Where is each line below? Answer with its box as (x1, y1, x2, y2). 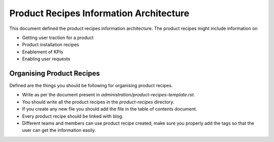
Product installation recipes (22, 42, 80, 48)
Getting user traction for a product (22, 34, 94, 41)
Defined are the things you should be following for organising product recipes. (9, 83, 173, 89)
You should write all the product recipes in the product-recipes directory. (22, 99, 175, 105)
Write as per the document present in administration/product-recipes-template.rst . (22, 92, 195, 98)
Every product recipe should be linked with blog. (22, 113, 124, 119)
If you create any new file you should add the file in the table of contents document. (22, 106, 197, 112)
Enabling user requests (22, 56, 71, 62)
